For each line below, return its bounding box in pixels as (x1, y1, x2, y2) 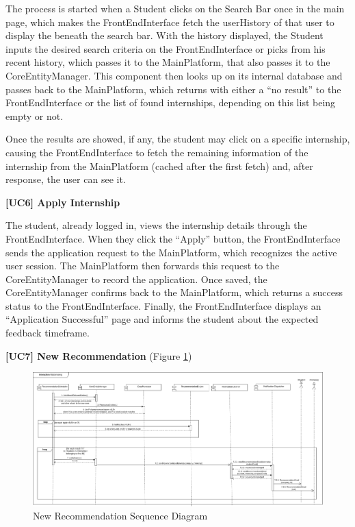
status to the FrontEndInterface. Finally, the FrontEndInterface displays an (5, 298, 321, 312)
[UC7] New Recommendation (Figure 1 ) (5, 348, 192, 363)
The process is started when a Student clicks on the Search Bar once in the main (5, 1, 345, 15)
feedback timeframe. (5, 326, 90, 340)
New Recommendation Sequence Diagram (33, 508, 208, 523)
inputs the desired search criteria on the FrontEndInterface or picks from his (5, 41, 326, 56)
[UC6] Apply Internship (5, 195, 120, 209)
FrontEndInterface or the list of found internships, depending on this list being (5, 95, 336, 110)
